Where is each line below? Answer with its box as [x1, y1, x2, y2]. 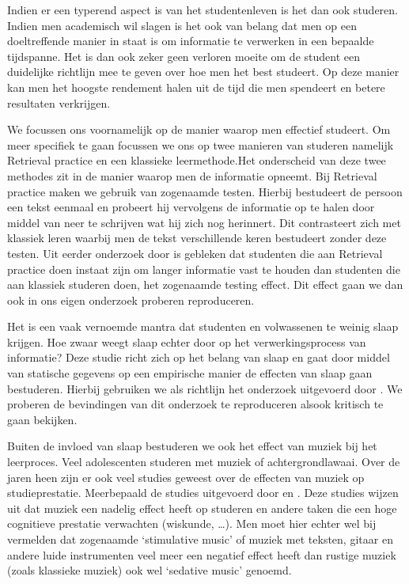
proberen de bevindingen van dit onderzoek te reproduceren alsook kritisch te [7, 396, 384, 412]
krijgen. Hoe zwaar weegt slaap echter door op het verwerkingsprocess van [7, 333, 366, 350]
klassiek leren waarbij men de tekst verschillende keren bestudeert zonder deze [7, 229, 387, 246]
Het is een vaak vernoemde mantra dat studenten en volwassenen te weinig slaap [7, 318, 399, 335]
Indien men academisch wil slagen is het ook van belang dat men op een [7, 17, 357, 33]
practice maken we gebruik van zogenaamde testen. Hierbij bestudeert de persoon [7, 183, 403, 199]
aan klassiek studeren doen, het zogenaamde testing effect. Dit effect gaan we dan [7, 276, 403, 293]
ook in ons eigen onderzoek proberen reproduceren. [7, 291, 255, 308]
